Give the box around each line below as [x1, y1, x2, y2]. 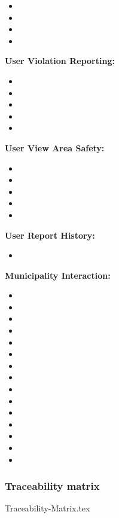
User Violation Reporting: [5, 54, 115, 67]
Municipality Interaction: [5, 269, 111, 281]
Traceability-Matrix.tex [5, 502, 90, 514]
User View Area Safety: [5, 141, 105, 154]
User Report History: [5, 228, 95, 241]
